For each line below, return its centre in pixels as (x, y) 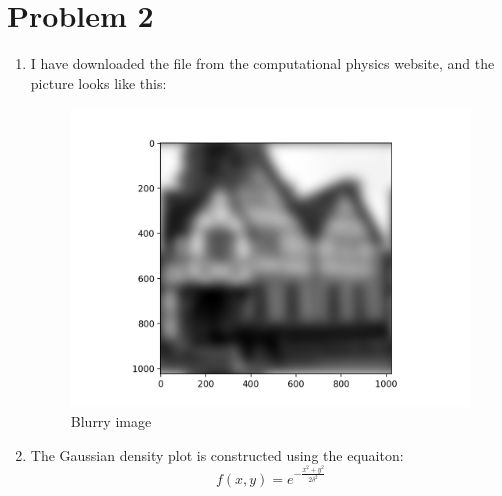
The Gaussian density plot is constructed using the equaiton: (217, 454)
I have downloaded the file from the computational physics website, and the (262, 63)
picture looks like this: (98, 82)
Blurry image (111, 421)
